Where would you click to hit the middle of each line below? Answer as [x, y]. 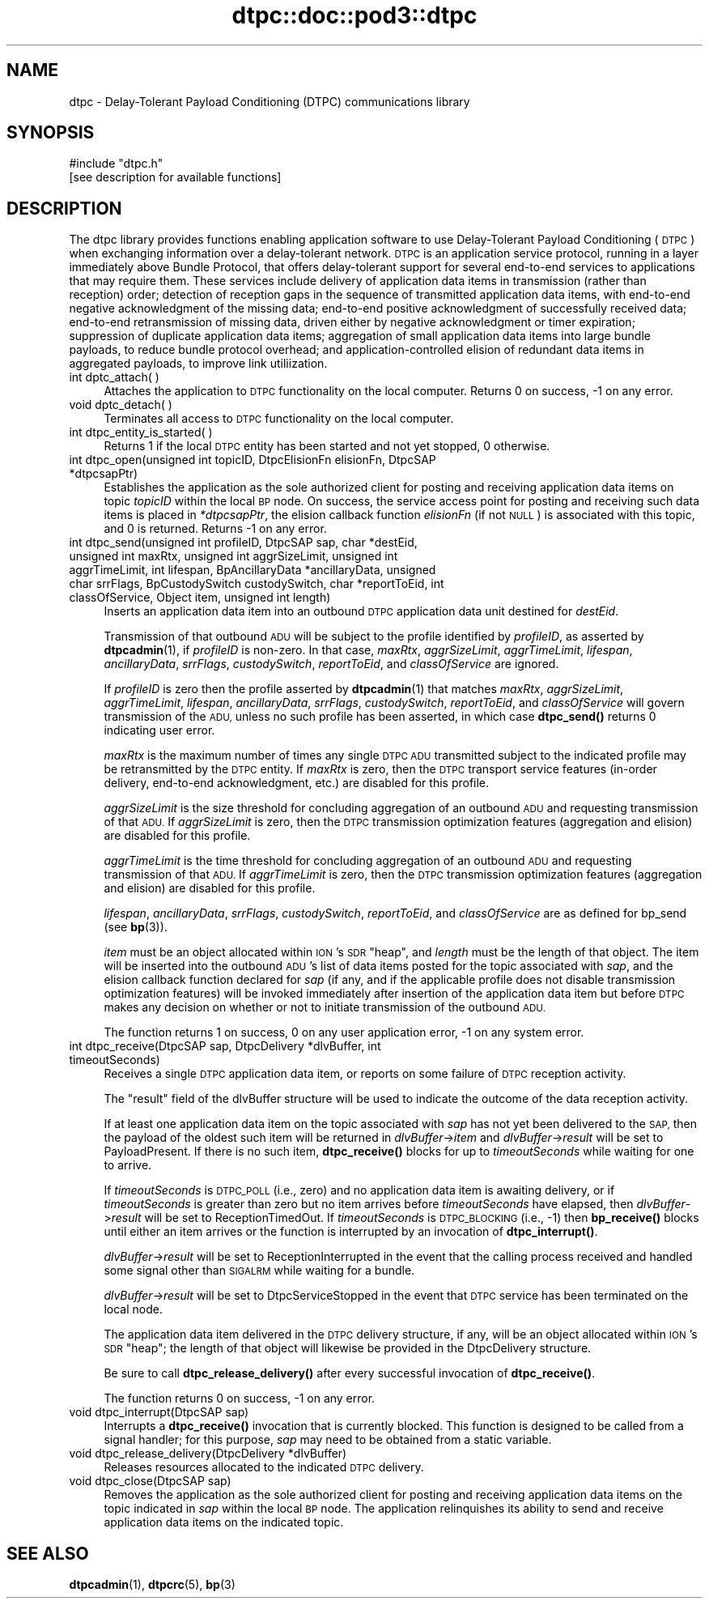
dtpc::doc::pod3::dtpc [354, 15]
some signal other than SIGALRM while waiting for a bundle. [259, 1271]
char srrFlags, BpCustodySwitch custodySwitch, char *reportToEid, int [257, 584]
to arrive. [128, 1165]
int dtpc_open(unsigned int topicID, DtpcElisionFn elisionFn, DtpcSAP [253, 460]
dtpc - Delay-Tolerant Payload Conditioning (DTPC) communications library [270, 101]
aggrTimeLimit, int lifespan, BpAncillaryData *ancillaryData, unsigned [253, 570]
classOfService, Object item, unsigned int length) [200, 598]
